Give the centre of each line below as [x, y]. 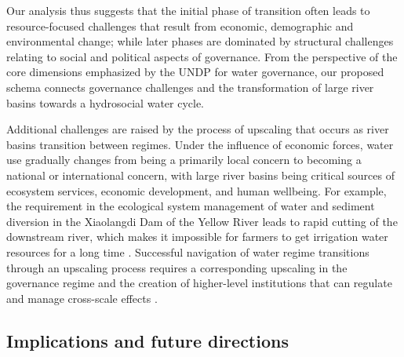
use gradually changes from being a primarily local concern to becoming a [184, 160]
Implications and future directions [147, 340]
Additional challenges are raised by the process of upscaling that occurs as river [198, 129]
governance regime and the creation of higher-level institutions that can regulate [199, 283]
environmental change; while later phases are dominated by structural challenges [200, 41]
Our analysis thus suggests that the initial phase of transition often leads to [188, 10]
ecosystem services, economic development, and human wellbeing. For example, [197, 190]
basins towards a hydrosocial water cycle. [106, 102]
